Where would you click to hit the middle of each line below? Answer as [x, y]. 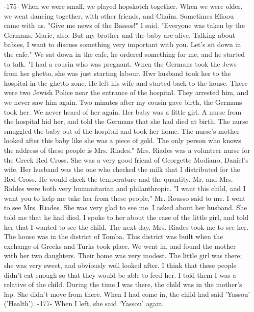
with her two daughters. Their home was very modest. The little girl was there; [123, 255]
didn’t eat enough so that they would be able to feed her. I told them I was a [120, 275]
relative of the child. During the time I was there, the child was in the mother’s [123, 284]
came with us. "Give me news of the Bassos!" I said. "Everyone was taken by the [125, 25]
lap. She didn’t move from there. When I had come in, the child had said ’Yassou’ [127, 294]
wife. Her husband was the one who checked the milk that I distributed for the [122, 169]
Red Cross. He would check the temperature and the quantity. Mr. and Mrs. [118, 179]
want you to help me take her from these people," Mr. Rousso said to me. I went [125, 198]
